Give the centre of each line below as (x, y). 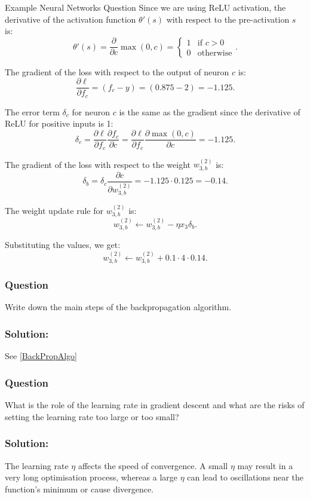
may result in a (265, 465)
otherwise (215, 53)
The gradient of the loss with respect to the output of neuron (117, 71)
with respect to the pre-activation (228, 19)
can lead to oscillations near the (245, 477)
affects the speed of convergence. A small (153, 465)
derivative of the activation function (70, 19)
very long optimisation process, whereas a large (91, 477)
